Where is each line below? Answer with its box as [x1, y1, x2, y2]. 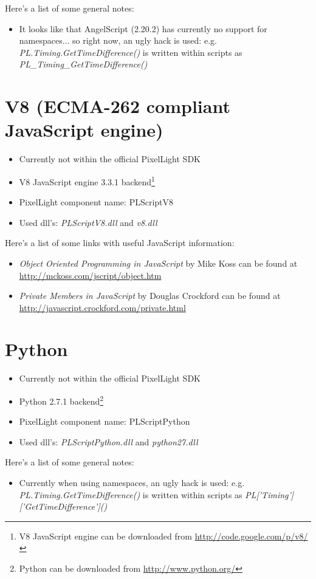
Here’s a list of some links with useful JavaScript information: [5, 236, 235, 249]
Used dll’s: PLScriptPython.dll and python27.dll [19, 435, 198, 448]
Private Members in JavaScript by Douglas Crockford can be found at [19, 289, 281, 302]
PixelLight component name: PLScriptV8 [19, 196, 174, 208]
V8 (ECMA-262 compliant [5, 94, 230, 118]
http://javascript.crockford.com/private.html [19, 301, 186, 313]
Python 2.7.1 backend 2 [19, 393, 104, 407]
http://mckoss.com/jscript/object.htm [19, 269, 162, 281]
